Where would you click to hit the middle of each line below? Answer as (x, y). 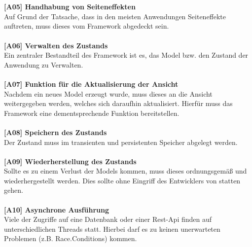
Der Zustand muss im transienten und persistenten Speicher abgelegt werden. (121, 142)
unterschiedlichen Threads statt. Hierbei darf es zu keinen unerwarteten (112, 229)
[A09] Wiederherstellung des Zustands (70, 161)
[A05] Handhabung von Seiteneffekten (70, 7)
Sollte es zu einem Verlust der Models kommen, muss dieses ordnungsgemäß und (126, 171)
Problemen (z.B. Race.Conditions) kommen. (71, 238)
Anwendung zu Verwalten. (44, 64)
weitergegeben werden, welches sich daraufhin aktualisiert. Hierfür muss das (118, 103)
